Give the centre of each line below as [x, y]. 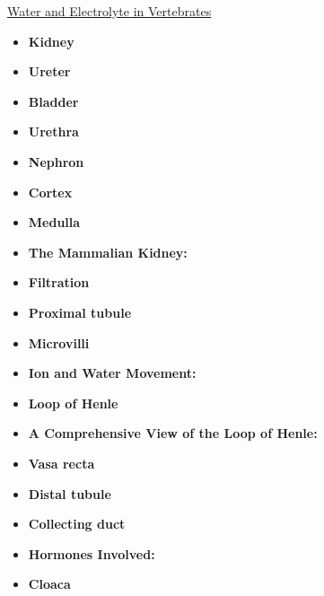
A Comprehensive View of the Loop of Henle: [173, 433]
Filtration [59, 282]
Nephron [56, 161]
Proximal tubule [80, 312]
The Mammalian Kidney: [108, 252]
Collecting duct [77, 524]
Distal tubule [70, 493]
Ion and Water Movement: [112, 373]
